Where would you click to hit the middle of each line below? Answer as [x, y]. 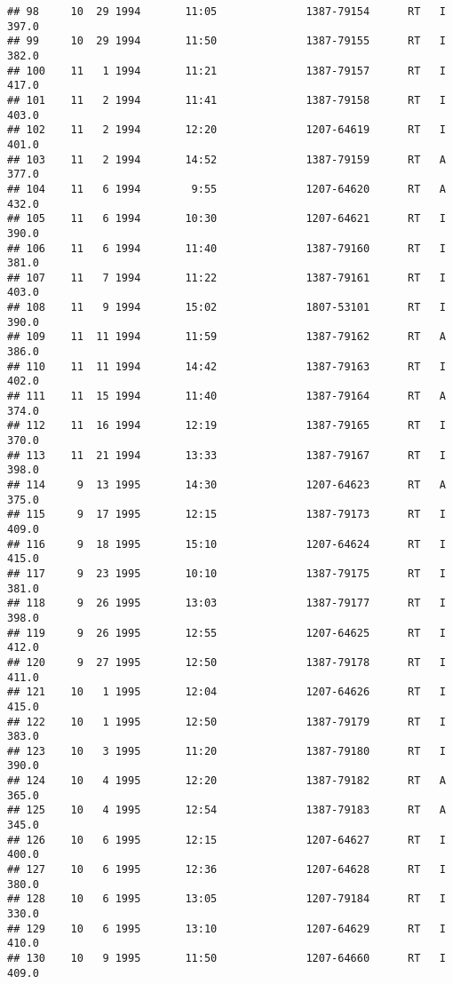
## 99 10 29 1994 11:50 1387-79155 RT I [226, 41]
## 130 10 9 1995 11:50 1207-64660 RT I [226, 958]
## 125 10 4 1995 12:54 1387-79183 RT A [226, 810]
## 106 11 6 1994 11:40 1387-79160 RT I [226, 248]
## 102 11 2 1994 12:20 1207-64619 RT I [226, 130]
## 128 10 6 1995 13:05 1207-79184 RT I [226, 899]
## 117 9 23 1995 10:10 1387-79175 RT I [226, 573]
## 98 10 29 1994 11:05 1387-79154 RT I [226, 12]
